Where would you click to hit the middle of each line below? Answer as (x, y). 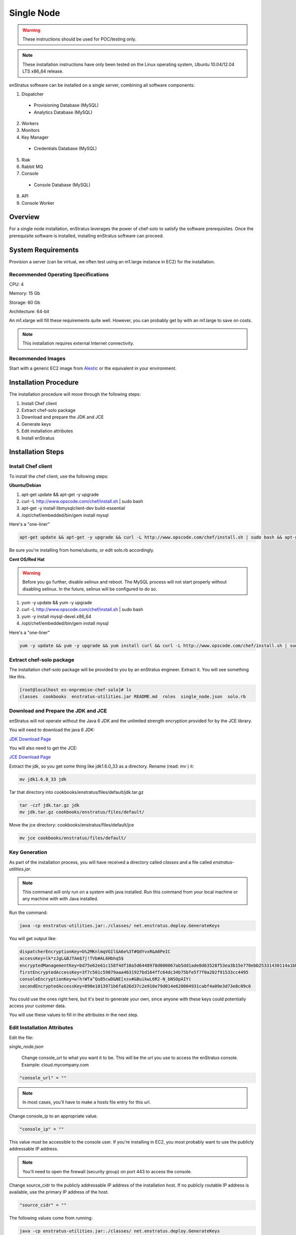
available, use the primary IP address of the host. (59, 1192)
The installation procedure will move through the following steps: (75, 394)
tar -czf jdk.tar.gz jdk (50, 805)
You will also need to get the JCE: (43, 748)
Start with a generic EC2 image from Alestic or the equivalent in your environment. (93, 369)
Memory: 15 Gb (25, 293)
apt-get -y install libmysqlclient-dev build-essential (73, 508)
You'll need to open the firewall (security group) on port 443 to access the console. (107, 1171)
